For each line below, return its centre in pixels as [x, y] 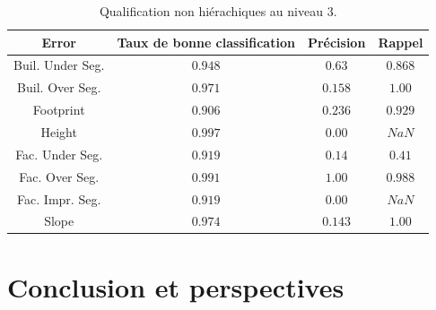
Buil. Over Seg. [59, 87]
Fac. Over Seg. [59, 176]
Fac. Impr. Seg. [59, 198]
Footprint [59, 110]
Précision [336, 42]
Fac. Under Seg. [59, 154]
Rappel [401, 42]
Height [59, 131]
